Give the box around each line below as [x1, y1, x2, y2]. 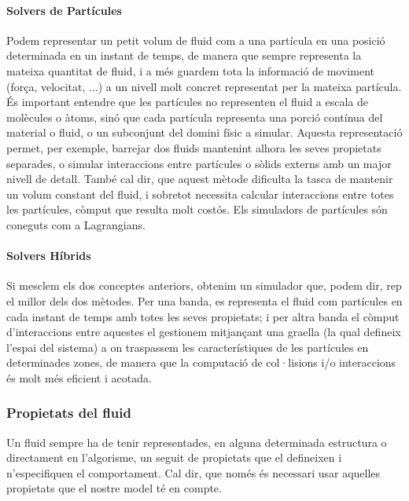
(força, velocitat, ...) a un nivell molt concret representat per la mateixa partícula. [6, 78, 402, 94]
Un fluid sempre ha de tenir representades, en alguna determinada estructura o [6, 433, 387, 450]
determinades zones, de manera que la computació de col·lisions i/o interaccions [6, 354, 396, 371]
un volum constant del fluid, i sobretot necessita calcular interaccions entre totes [6, 185, 394, 202]
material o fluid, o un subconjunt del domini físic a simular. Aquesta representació [6, 124, 403, 141]
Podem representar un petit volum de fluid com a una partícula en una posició [6, 31, 385, 48]
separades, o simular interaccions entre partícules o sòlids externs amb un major [6, 155, 392, 171]
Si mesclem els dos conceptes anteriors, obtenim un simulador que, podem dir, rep [6, 277, 402, 294]
